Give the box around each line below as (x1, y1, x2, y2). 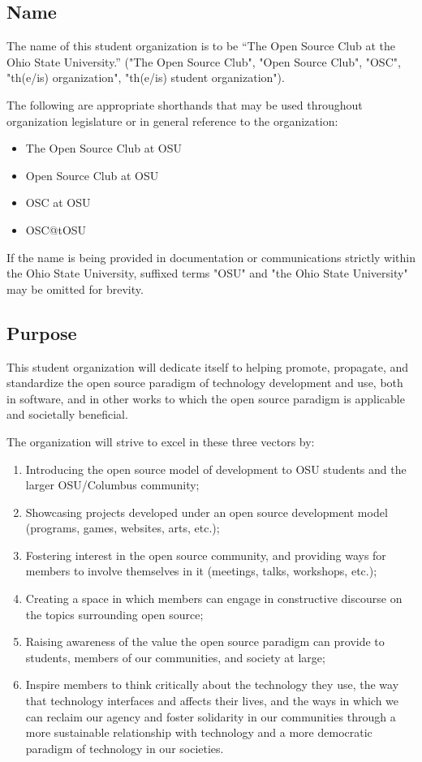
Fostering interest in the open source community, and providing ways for (25, 546, 386, 563)
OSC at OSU (25, 194, 91, 211)
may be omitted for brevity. (6, 280, 144, 297)
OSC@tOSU (25, 221, 87, 238)
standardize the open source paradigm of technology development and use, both (6, 374, 403, 391)
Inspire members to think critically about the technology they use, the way (25, 676, 399, 693)
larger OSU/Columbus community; (25, 476, 200, 493)
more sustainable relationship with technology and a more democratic (25, 724, 372, 741)
